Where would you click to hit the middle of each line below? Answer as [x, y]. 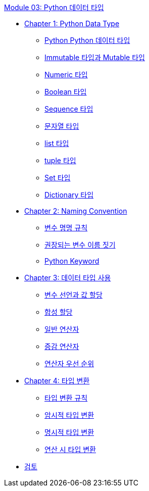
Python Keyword [72, 261]
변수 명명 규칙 [66, 228]
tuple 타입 [60, 160]
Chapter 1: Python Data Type [72, 23]
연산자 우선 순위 [69, 363]
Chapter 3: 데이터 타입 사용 [68, 278]
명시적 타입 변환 [69, 432]
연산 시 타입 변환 [70, 449]
